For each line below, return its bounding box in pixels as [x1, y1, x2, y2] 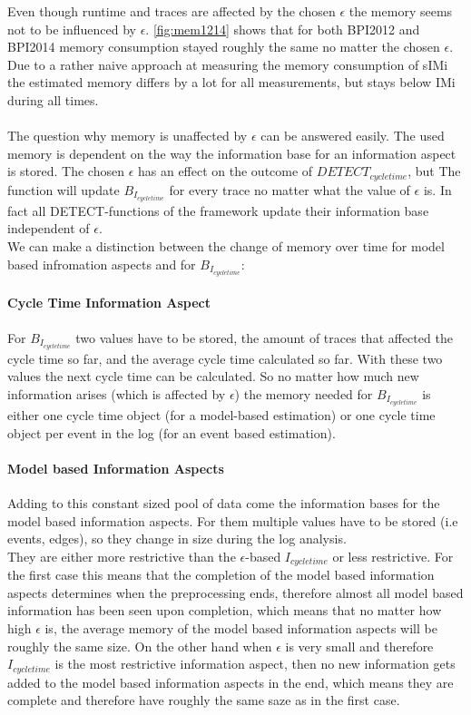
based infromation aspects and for [7, 254, 196, 273]
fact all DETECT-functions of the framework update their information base [7, 201, 429, 220]
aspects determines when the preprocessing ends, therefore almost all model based [7, 583, 464, 602]
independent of [7, 219, 90, 238]
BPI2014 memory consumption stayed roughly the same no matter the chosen [7, 37, 440, 56]
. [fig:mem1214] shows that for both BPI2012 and [145, 19, 420, 38]
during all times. [7, 90, 99, 109]
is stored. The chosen [7, 162, 124, 181]
